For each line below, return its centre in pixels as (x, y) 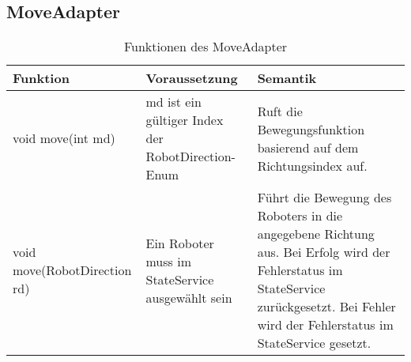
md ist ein (173, 102)
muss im (168, 261)
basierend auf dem (308, 147)
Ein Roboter (180, 243)
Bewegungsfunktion (311, 129)
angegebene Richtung (316, 234)
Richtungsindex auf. (312, 165)
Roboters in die (300, 216)
